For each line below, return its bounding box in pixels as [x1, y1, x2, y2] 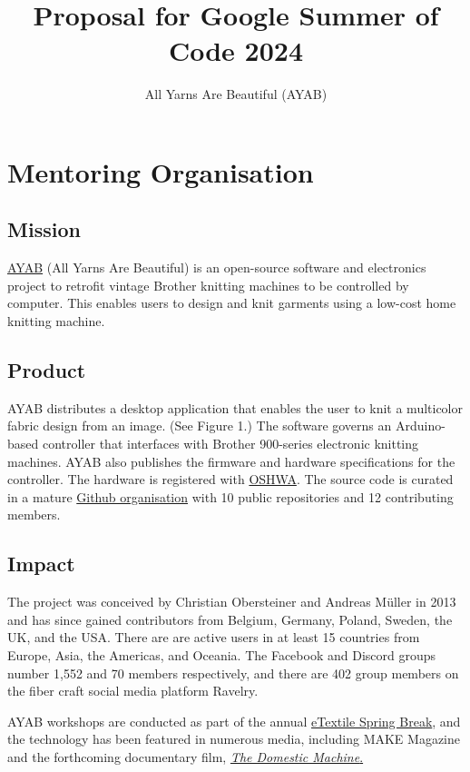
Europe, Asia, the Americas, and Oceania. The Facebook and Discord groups [7, 646, 436, 665]
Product [7, 356, 86, 384]
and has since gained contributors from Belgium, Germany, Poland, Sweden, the [7, 609, 453, 628]
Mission [7, 215, 81, 243]
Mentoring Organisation [7, 153, 314, 190]
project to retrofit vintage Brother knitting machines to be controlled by [7, 275, 409, 294]
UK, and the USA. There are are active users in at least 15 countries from [7, 628, 420, 647]
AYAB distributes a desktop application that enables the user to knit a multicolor [7, 398, 463, 417]
